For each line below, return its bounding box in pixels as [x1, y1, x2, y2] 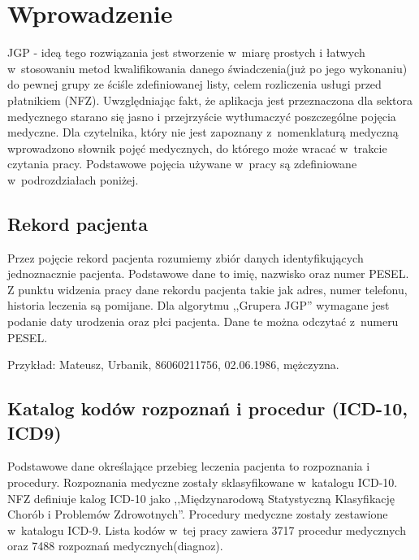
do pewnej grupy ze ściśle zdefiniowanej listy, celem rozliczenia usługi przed [7, 76, 382, 93]
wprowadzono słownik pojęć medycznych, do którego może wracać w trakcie [7, 139, 387, 156]
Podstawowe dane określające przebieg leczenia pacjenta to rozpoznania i [7, 458, 370, 475]
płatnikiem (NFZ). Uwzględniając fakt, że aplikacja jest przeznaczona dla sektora [7, 91, 413, 108]
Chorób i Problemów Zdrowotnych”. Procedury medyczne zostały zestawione [7, 506, 388, 523]
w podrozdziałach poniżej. [7, 171, 139, 188]
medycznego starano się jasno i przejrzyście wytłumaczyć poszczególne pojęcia [7, 107, 396, 124]
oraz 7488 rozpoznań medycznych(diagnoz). [7, 537, 223, 554]
